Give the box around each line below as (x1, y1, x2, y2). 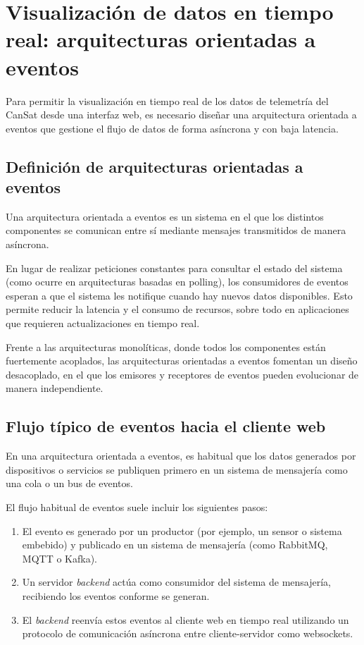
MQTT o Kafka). (22, 551, 97, 565)
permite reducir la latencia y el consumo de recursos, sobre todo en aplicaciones (6, 302, 349, 317)
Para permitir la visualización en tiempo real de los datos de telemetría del (6, 93, 329, 108)
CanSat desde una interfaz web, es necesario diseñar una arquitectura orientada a (6, 107, 357, 122)
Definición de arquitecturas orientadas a (6, 155, 303, 177)
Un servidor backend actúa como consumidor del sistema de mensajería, (22, 575, 331, 589)
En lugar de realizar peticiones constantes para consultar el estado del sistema (6, 260, 343, 275)
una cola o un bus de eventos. (6, 476, 133, 491)
